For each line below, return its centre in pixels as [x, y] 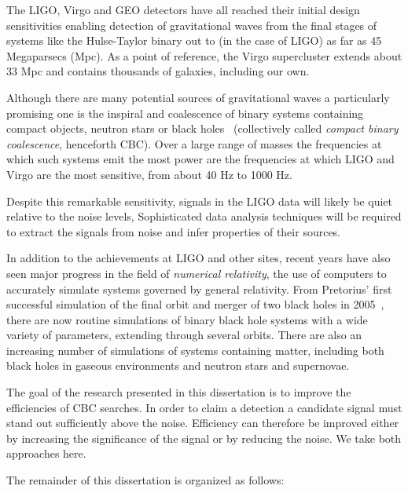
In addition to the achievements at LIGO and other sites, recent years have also [198, 258]
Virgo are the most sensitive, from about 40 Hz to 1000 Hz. [149, 174]
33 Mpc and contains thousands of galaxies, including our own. [158, 71]
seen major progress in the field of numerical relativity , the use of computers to [197, 273]
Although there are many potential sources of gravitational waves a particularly [198, 97]
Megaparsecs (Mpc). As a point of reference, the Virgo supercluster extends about [204, 55]
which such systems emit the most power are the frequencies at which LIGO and [200, 159]
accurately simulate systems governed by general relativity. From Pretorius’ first [199, 288]
